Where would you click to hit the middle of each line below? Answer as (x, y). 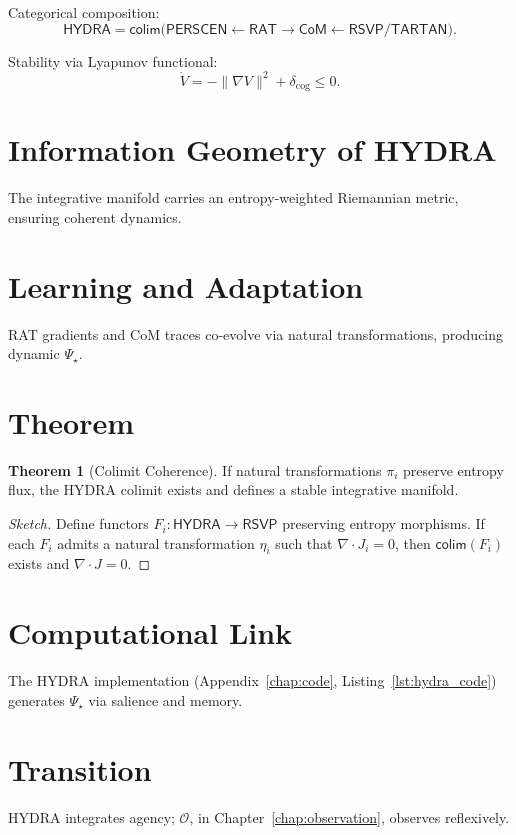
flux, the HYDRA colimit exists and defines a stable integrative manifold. (233, 489)
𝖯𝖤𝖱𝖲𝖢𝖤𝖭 (197, 29)
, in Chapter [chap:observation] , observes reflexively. (349, 816)
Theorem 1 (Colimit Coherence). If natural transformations (195, 469)
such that (304, 542)
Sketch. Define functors (78, 523)
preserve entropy (453, 469)
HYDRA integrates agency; (91, 816)
